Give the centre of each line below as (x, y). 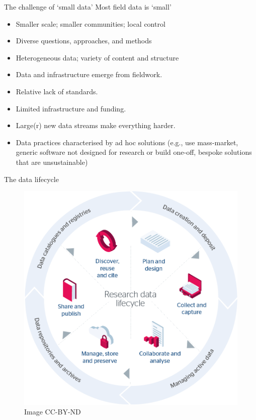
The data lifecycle (31, 179)
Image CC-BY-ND (53, 412)
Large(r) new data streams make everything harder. (96, 125)
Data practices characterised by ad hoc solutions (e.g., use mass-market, (127, 142)
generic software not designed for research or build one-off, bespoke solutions (134, 152)
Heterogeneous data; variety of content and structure (97, 57)
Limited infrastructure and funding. (71, 108)
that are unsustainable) (52, 162)
